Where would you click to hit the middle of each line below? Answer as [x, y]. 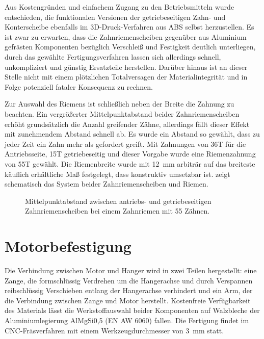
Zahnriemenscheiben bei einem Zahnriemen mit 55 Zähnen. [117, 211]
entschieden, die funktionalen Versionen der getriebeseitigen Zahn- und [115, 17]
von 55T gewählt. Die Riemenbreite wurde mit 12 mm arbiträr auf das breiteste [130, 163]
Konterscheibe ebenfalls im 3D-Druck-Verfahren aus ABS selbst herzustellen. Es [129, 27]
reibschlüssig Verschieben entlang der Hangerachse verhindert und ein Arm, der [129, 290]
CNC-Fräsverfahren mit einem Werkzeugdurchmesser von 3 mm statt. [114, 330]
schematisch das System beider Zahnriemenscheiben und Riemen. [107, 184]
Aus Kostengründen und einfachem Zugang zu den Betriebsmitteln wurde [120, 7]
